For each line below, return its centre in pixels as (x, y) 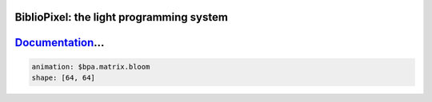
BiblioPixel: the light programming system (121, 17)
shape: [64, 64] (64, 78)
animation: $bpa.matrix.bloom (91, 67)
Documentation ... (60, 43)
